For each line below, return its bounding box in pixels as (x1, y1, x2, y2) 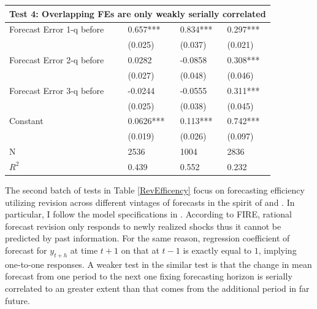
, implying (258, 244, 297, 256)
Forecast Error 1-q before (9, 23, 104, 36)
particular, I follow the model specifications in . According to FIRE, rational (5, 208, 292, 221)
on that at (121, 244, 159, 256)
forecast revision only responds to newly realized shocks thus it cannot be (5, 219, 281, 232)
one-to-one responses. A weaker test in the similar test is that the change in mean (5, 257, 312, 270)
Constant (9, 114, 44, 127)
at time (70, 244, 98, 256)
